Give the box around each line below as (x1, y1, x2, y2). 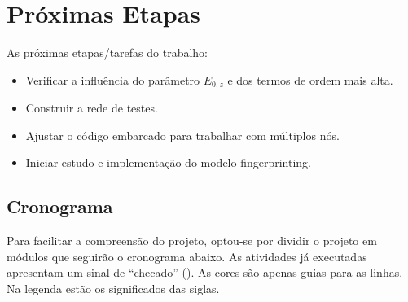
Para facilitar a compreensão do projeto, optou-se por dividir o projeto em (7, 232, 377, 249)
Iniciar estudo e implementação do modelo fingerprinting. (25, 154, 312, 171)
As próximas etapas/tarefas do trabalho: (7, 44, 208, 61)
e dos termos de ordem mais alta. (227, 71, 393, 88)
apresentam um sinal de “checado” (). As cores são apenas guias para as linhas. (7, 264, 403, 281)
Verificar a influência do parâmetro (25, 71, 200, 88)
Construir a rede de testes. (25, 99, 158, 116)
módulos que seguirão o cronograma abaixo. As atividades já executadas (7, 247, 367, 265)
